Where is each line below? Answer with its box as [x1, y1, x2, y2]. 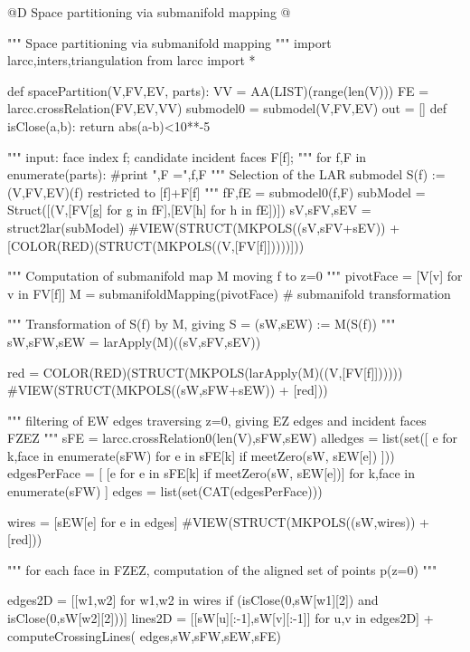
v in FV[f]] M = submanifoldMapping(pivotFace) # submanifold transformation [7, 283, 451, 302]
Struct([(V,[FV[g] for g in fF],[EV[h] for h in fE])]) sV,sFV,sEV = [7, 200, 371, 219]
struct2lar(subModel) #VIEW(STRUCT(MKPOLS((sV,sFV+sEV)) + [7, 217, 400, 236]
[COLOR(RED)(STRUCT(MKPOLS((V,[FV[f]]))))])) [7, 235, 305, 254]
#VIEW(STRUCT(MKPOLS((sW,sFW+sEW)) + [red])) [7, 380, 328, 399]
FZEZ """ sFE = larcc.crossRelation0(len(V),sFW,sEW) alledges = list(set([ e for [7, 428, 458, 447]
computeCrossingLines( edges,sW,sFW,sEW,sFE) [7, 626, 282, 645]
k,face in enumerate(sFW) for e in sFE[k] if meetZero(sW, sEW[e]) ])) [7, 446, 395, 465]
